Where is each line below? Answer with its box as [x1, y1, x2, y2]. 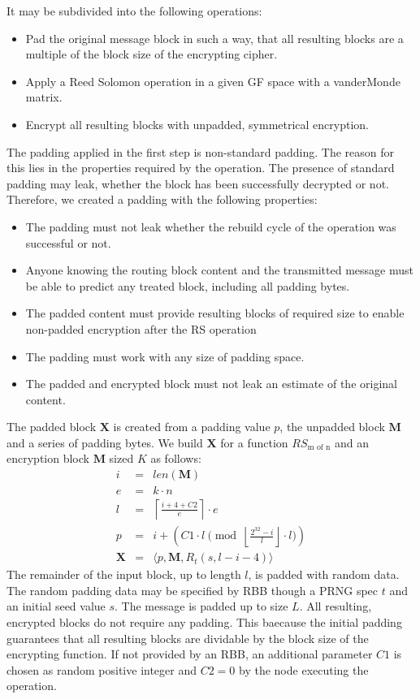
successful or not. [25, 234, 111, 251]
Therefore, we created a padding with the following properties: [6, 191, 318, 208]
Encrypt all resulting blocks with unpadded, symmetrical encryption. [25, 115, 369, 132]
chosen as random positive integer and [6, 661, 197, 678]
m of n [307, 443, 331, 452]
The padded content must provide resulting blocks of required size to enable [25, 304, 405, 321]
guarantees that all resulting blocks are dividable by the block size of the [6, 629, 369, 646]
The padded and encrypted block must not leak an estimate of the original [25, 375, 397, 392]
